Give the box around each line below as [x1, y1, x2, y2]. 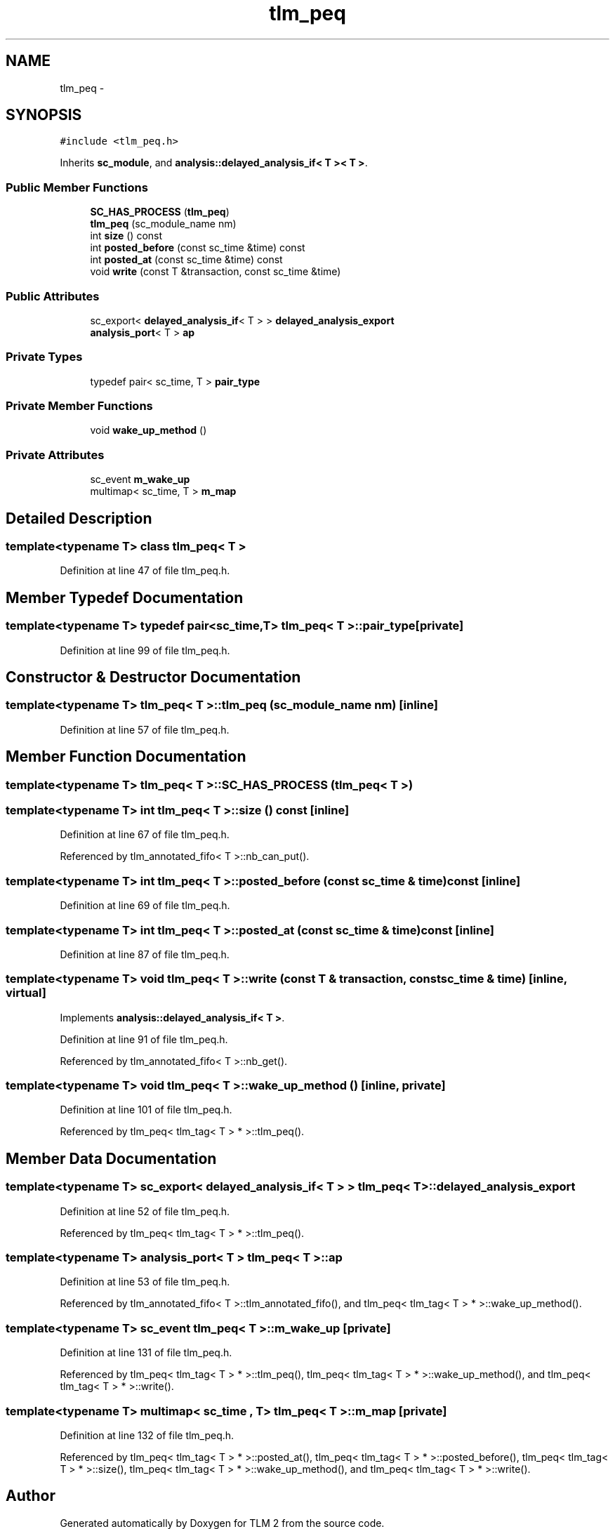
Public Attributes [6, 289, 100, 303]
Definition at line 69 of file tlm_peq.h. [60, 899, 230, 912]
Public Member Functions [6, 180, 148, 194]
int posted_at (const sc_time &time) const [90, 253, 283, 266]
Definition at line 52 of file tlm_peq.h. [60, 1205, 230, 1217]
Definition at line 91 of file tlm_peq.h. [60, 1033, 228, 1045]
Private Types [6, 350, 83, 364]
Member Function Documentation [6, 748, 246, 766]
